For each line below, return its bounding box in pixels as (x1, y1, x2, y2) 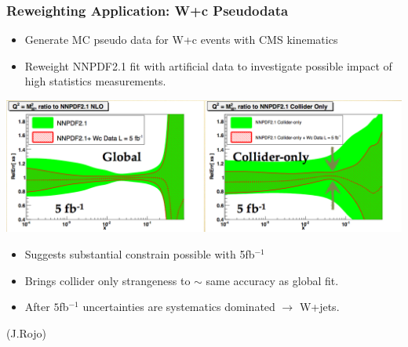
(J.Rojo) (6, 324, 46, 341)
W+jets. (299, 298, 340, 315)
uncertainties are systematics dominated (82, 298, 275, 315)
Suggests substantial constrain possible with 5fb (24, 245, 255, 262)
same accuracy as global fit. (206, 272, 339, 288)
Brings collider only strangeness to (24, 272, 191, 288)
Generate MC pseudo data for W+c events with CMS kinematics (24, 31, 338, 48)
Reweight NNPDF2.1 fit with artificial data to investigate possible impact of (24, 57, 392, 74)
